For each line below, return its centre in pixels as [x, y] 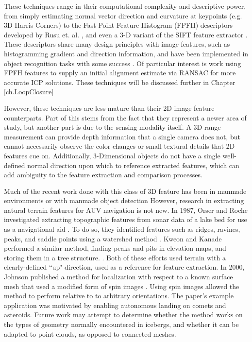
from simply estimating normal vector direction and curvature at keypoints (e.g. [123, 15]
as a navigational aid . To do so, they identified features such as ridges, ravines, [122, 229]
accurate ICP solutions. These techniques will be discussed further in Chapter [120, 82]
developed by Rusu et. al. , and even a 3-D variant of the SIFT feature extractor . [126, 34]
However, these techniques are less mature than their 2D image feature [109, 108]
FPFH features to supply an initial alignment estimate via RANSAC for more [120, 73]
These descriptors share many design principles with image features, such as [117, 44]
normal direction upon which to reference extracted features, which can [133, 165]
